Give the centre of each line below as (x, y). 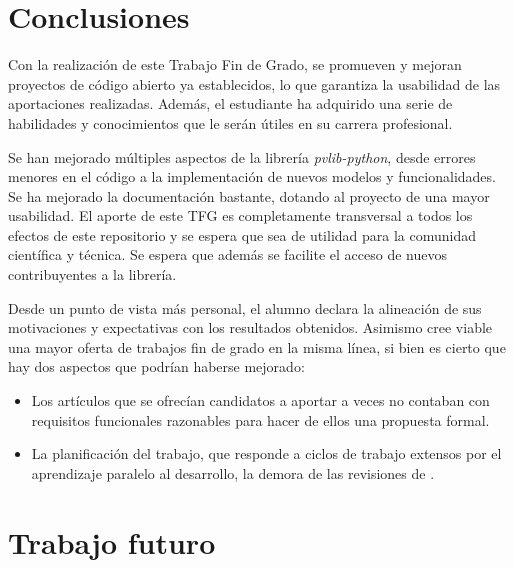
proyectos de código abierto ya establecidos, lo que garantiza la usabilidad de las (254, 83)
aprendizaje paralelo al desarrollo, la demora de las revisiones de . (233, 472)
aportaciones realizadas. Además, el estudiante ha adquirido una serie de (230, 103)
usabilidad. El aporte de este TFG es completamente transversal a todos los (240, 215)
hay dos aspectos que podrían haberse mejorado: (156, 366)
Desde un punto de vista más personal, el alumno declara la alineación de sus (245, 307)
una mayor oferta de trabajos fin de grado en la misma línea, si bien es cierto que (257, 346)
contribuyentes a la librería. (92, 274)
